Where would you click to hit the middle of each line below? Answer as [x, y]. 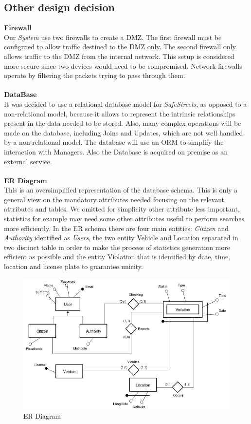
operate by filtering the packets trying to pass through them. [95, 75]
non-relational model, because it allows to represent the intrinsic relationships [120, 113]
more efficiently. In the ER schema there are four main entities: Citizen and [117, 228]
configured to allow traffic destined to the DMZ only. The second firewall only [120, 47]
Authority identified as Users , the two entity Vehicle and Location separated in [121, 238]
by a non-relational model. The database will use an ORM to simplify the [114, 142]
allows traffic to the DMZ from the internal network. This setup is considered [119, 56]
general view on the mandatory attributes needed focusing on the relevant [114, 199]
